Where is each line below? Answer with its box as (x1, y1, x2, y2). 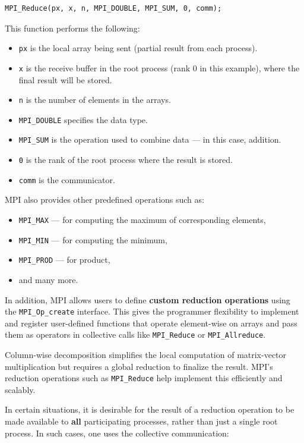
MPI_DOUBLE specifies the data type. (18, 113, 148, 125)
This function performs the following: (5, 21, 140, 34)
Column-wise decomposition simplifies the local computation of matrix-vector (5, 348, 287, 361)
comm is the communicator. (18, 173, 115, 186)
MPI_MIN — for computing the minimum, (18, 233, 167, 246)
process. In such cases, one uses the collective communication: (5, 426, 229, 439)
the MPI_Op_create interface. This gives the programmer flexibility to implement (5, 305, 299, 318)
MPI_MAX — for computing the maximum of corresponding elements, (18, 213, 266, 225)
